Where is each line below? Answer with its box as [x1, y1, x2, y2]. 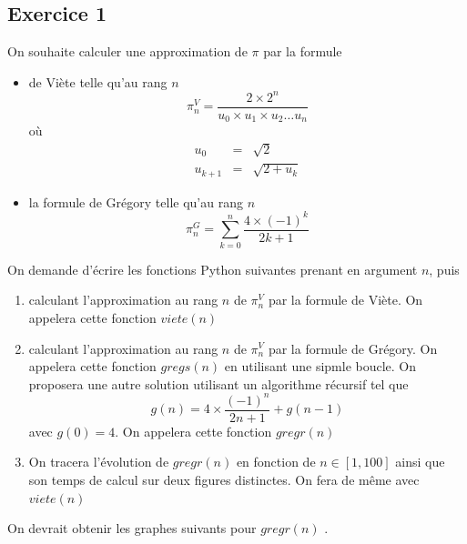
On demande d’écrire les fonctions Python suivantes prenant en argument [7, 259, 418, 278]
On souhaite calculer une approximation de [7, 42, 248, 61]
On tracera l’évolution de [28, 452, 169, 471]
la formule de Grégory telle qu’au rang [28, 192, 243, 211]
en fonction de [236, 452, 316, 471]
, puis [429, 259, 460, 278]
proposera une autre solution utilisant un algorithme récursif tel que [28, 374, 409, 393]
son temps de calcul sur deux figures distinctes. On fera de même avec [28, 470, 420, 489]
